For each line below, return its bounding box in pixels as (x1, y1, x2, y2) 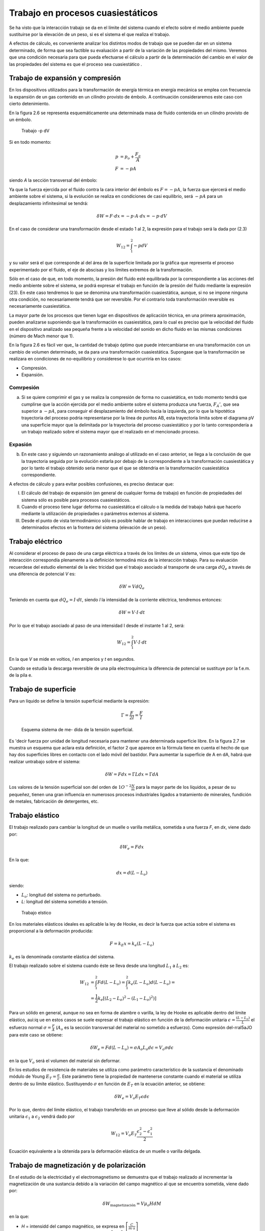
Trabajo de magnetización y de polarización (9, 1161, 146, 1169)
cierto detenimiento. (9, 101, 50, 107)
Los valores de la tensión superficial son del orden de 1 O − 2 (9, 783, 132, 790)
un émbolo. (9, 116, 32, 123)
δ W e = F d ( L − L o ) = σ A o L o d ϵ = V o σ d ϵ (90, 1044, 174, 1051)
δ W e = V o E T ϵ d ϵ (114, 1094, 150, 1101)
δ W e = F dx (120, 844, 144, 851)
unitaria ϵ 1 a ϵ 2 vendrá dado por (9, 1113, 75, 1120)
